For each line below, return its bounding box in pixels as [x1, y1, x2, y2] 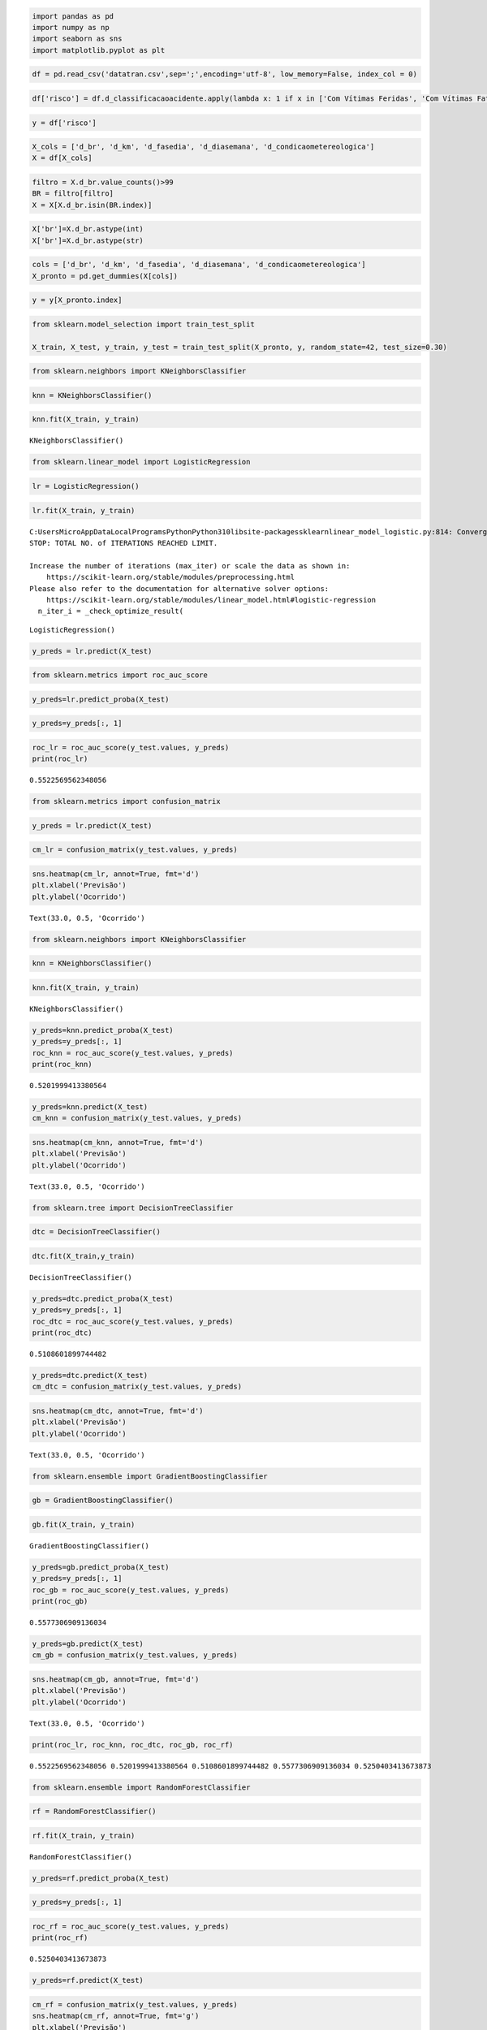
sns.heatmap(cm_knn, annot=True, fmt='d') [32, 1138, 204, 1147]
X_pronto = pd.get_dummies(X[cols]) [32, 271, 179, 280]
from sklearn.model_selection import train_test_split [32, 319, 255, 329]
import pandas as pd [32, 11, 114, 20]
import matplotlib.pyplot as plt [32, 45, 166, 54]
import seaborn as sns [32, 34, 123, 44]
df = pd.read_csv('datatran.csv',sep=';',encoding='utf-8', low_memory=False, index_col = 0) [32, 70, 418, 79]
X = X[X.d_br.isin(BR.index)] [32, 200, 153, 209]
